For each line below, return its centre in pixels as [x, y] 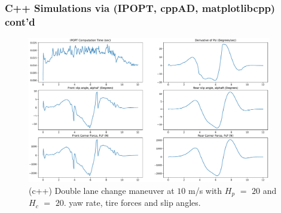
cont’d [20, 21]
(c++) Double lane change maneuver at [102, 190]
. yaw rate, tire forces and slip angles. [132, 203]
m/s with [205, 190]
